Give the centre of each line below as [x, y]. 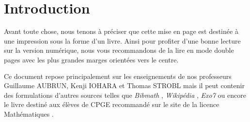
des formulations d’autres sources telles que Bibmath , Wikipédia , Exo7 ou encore [125, 95]
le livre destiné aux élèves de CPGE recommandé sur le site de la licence [112, 104]
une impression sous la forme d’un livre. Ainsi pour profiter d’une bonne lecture [122, 40]
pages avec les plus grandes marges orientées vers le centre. [91, 59]
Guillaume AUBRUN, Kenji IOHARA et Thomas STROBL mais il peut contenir [124, 85]
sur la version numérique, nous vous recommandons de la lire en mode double [119, 50]
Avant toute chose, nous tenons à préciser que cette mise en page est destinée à [121, 31]
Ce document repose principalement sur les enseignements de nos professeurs [118, 76]
